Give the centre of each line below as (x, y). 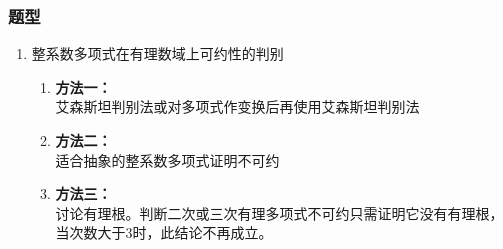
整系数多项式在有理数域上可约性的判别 (157, 53)
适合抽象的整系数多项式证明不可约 (167, 159)
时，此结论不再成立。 (202, 232)
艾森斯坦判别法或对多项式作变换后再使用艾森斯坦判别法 (237, 106)
